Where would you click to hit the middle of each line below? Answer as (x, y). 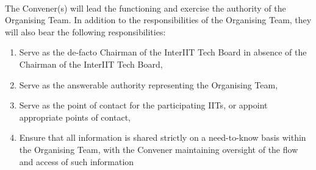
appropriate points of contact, (75, 117)
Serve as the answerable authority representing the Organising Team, (149, 84)
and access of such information (77, 161)
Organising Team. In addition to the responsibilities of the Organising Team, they (158, 20)
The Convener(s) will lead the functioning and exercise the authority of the (145, 8)
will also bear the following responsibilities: (85, 31)
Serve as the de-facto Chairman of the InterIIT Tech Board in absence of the (163, 52)
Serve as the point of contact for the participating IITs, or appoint (143, 105)
